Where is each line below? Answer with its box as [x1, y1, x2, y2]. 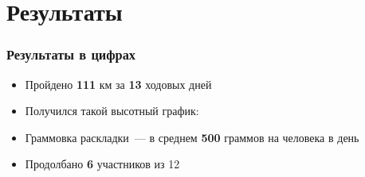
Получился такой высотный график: [25, 102, 199, 119]
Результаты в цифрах [6, 44, 136, 64]
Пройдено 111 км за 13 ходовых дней [25, 75, 212, 92]
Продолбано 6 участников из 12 [25, 156, 180, 172]
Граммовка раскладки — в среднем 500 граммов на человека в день [25, 129, 359, 145]
